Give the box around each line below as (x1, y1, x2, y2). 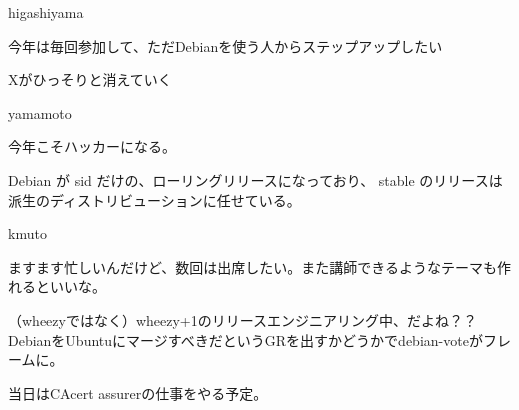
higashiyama (8, 2, 84, 22)
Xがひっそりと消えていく (8, 69, 172, 90)
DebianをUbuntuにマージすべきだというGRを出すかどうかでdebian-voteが (8, 329, 483, 350)
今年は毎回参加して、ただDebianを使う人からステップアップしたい (8, 35, 443, 56)
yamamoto (8, 102, 72, 123)
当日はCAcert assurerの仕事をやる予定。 (8, 382, 268, 403)
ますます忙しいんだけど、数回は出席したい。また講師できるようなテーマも (8, 256, 498, 277)
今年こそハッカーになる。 (8, 136, 176, 157)
